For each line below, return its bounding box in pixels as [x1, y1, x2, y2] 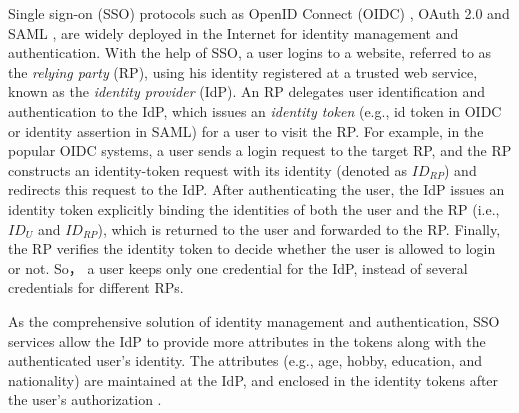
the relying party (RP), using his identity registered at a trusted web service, [8, 61, 478, 82]
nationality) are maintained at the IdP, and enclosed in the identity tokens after [8, 369, 499, 390]
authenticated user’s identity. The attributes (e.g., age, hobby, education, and [8, 350, 483, 371]
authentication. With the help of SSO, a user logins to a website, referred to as [8, 42, 492, 63]
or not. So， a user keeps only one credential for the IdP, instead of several [8, 257, 468, 278]
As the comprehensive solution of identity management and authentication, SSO [8, 310, 500, 331]
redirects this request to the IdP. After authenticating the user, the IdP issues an [8, 179, 505, 200]
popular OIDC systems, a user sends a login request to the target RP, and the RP [8, 140, 512, 161]
